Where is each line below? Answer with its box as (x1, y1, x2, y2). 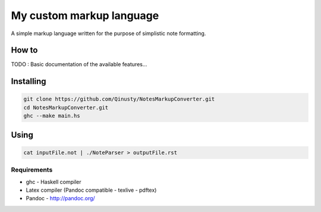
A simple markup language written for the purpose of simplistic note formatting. (11, 30, 206, 37)
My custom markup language (11, 9, 159, 22)
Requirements (11, 166, 53, 174)
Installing (11, 76, 47, 86)
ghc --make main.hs (23, 113, 80, 119)
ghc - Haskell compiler (26, 178, 81, 185)
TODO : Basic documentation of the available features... (11, 61, 147, 68)
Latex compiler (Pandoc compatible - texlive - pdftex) (26, 186, 157, 194)
